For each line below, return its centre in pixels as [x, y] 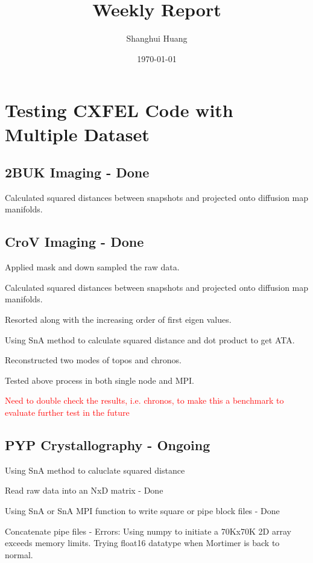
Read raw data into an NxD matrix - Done [84, 490]
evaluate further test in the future [67, 412]
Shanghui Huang [157, 38]
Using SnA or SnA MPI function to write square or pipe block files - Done [142, 511]
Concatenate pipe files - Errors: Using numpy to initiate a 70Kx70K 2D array [148, 531]
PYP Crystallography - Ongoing [108, 445]
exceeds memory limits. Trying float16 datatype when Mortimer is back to [142, 543]
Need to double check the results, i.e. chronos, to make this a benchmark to [144, 400]
